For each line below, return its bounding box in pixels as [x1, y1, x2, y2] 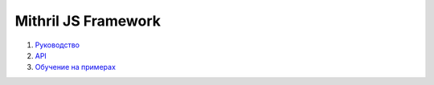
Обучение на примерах [35, 63, 117, 72]
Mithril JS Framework [14, 12, 161, 30]
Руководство [35, 40, 80, 50]
